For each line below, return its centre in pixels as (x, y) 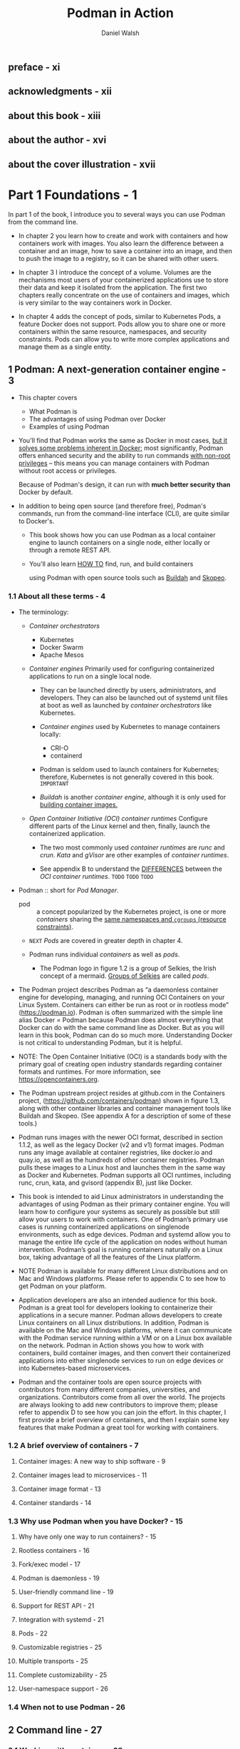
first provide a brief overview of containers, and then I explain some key (124, 1419)
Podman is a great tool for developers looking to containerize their (115, 1307)
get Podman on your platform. (62, 1286)
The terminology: (43, 612)
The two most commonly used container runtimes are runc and (132, 847)
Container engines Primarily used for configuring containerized (121, 668)
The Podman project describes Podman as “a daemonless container (118, 989)
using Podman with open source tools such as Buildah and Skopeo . (128, 578)
